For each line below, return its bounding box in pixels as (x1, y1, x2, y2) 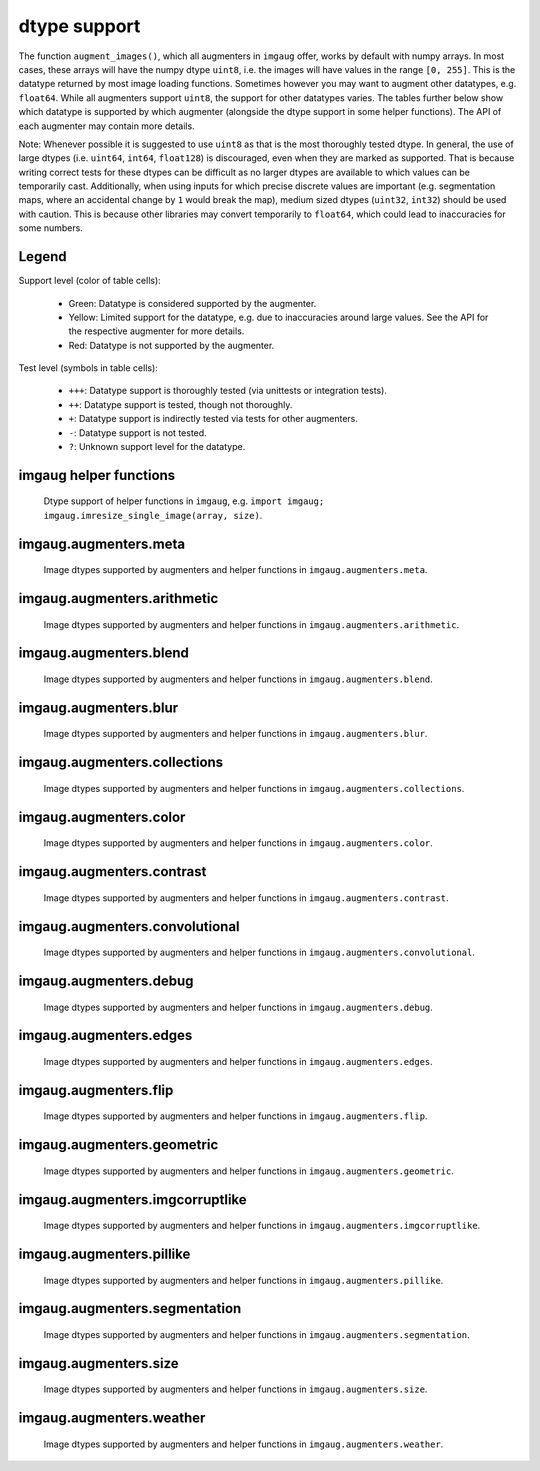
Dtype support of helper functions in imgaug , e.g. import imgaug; (43, 495, 325, 507)
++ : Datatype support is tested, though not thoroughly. (68, 398, 293, 410)
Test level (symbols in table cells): (18, 362, 159, 374)
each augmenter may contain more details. (18, 120, 195, 132)
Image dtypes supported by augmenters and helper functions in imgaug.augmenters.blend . (43, 673, 434, 685)
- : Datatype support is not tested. (68, 426, 207, 439)
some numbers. (18, 222, 84, 234)
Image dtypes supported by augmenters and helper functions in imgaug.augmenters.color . (43, 837, 434, 849)
